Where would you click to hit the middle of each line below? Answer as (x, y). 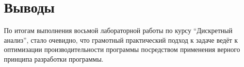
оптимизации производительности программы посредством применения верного (122, 49)
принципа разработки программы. (54, 59)
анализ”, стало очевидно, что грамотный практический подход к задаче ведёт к (121, 40)
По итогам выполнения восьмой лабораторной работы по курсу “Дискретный (118, 30)
